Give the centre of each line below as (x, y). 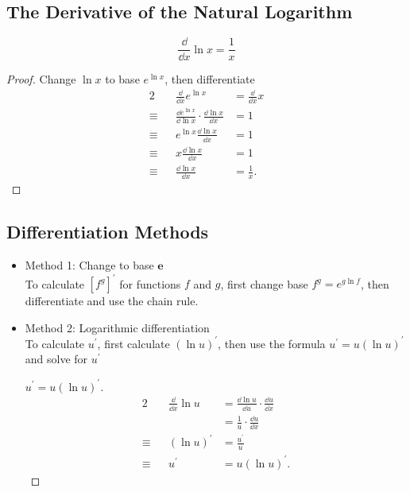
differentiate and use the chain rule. (112, 301)
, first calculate (133, 343)
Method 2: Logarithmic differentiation (117, 327)
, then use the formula (272, 343)
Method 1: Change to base (89, 265)
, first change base (264, 283)
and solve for (56, 359)
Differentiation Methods (108, 232)
